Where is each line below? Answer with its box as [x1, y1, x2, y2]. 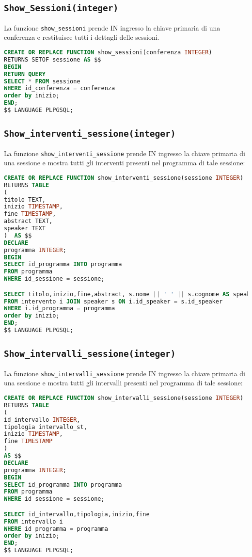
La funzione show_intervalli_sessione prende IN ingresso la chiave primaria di [4, 368, 245, 378]
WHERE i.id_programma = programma [4, 305, 115, 312]
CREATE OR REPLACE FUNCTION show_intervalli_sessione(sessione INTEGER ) [4, 395, 244, 401]
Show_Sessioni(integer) [4, 3, 119, 14]
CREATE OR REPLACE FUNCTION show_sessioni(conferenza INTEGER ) [4, 49, 212, 56]
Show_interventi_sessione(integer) [4, 128, 176, 139]
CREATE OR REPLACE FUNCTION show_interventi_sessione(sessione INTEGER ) [4, 174, 244, 181]
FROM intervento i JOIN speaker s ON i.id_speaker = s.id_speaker [4, 298, 223, 305]
